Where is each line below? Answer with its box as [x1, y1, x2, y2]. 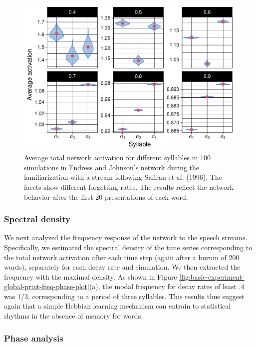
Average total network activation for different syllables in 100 [24, 152, 211, 163]
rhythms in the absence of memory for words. [4, 311, 143, 321]
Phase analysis [4, 332, 63, 344]
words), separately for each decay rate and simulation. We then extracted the [4, 262, 241, 272]
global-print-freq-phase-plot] [4, 281, 89, 292]
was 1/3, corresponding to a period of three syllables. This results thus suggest [4, 291, 245, 301]
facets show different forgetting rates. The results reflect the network [24, 181, 234, 192]
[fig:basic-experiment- [179, 271, 245, 282]
